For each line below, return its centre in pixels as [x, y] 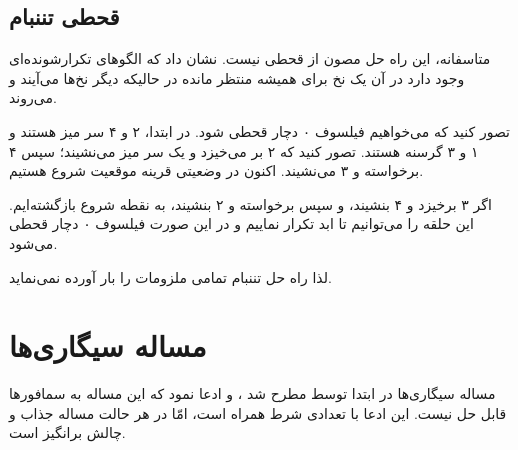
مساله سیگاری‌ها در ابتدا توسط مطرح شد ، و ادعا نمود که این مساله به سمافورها [252, 393]
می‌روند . [33, 97]
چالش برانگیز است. [67, 432]
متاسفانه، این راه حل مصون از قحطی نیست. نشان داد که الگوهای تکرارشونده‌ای [250, 58]
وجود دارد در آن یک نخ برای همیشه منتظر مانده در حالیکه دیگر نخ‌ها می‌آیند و [237, 77]
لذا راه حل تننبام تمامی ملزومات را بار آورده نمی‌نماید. [170, 276]
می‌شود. [33, 242]
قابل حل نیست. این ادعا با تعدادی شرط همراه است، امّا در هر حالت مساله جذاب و [258, 412]
